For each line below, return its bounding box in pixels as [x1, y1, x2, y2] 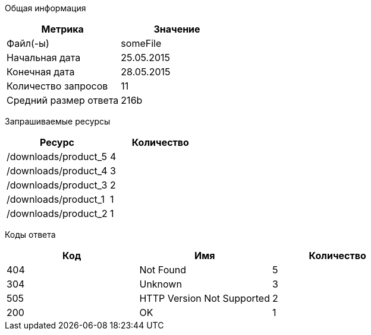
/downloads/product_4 [7, 165, 108, 177]
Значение [153, 23, 200, 35]
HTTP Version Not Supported [139, 292, 270, 304]
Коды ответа [5, 229, 56, 240]
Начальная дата [7, 52, 81, 63]
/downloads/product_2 [7, 208, 108, 219]
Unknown [139, 278, 182, 290]
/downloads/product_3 [7, 179, 108, 191]
